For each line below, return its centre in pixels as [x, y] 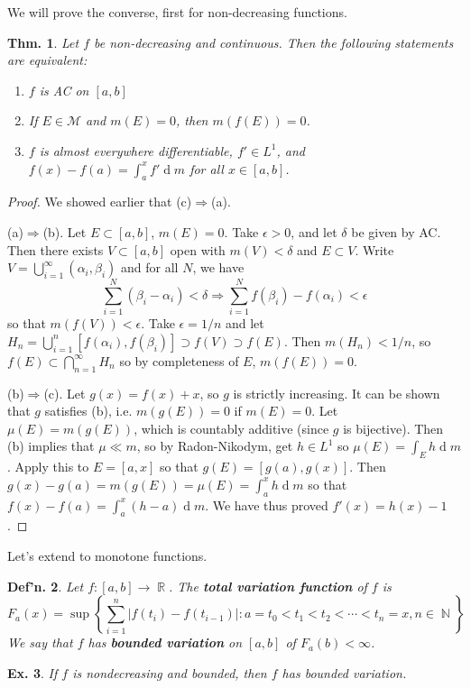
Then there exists [55, 249]
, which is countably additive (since [231, 428]
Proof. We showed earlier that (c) [100, 202]
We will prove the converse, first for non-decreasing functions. [177, 12]
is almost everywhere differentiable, [136, 150]
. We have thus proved [267, 505]
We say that [40, 642]
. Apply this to [48, 467]
